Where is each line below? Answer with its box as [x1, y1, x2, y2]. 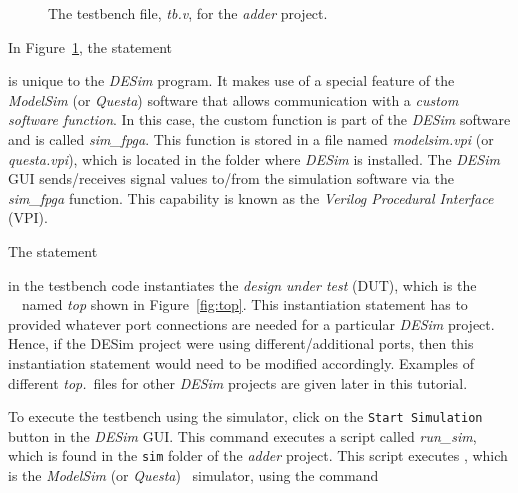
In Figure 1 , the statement [8, 36, 173, 57]
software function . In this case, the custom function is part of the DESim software [8, 109, 511, 130]
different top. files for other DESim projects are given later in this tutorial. [8, 372, 468, 393]
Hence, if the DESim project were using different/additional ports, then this [8, 333, 474, 354]
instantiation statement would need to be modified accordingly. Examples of [8, 352, 474, 373]
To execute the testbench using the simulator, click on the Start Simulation [8, 406, 483, 427]
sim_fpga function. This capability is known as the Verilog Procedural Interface [8, 187, 494, 208]
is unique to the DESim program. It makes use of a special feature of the [8, 70, 455, 91]
